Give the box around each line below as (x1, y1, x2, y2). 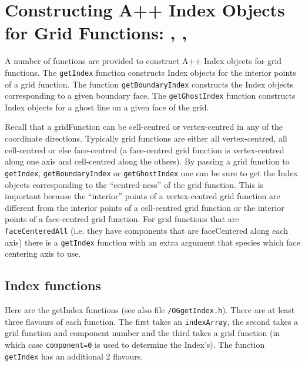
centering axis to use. (5, 247, 81, 260)
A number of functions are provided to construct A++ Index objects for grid (5, 55, 282, 67)
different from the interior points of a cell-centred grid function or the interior (5, 201, 284, 213)
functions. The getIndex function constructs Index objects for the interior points (5, 66, 296, 78)
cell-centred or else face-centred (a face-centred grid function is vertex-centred (5, 143, 284, 156)
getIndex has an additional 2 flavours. (5, 350, 143, 362)
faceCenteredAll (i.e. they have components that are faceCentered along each (5, 224, 289, 236)
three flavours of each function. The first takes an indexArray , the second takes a (5, 315, 299, 327)
